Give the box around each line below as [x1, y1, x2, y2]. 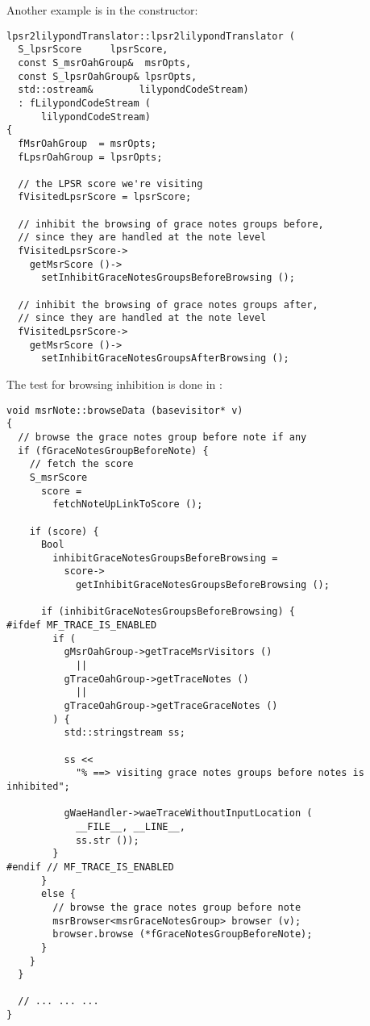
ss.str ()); [75, 834, 139, 846]
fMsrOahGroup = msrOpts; [18, 137, 157, 149]
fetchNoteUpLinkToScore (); [52, 498, 203, 511]
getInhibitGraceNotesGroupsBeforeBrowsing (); [75, 579, 330, 591]
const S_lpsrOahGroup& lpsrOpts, [18, 70, 197, 82]
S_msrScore [29, 471, 88, 483]
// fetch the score [29, 458, 134, 470]
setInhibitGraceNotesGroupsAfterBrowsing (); [40, 352, 289, 365]
